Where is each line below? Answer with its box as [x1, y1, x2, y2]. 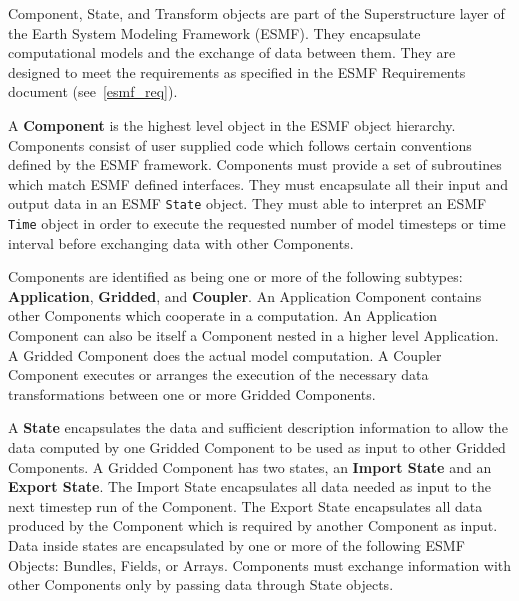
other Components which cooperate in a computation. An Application [8, 305, 438, 326]
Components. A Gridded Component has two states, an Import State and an [8, 456, 492, 477]
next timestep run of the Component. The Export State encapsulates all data [8, 495, 483, 516]
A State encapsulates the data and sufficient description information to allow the [8, 417, 508, 438]
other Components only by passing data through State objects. [8, 574, 394, 595]
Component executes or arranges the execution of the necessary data [8, 364, 429, 385]
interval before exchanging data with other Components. [8, 232, 354, 253]
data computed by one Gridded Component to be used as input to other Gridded [8, 437, 506, 457]
